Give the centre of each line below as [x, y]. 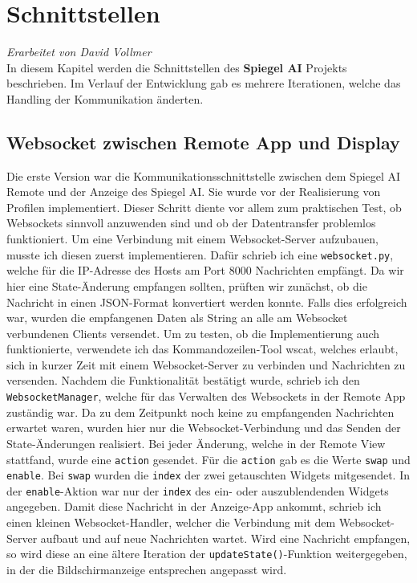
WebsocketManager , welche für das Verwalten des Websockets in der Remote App [206, 396]
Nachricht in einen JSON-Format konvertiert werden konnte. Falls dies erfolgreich [207, 302]
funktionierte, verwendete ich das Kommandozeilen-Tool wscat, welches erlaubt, [202, 349]
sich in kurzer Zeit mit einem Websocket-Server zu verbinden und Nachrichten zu [206, 364]
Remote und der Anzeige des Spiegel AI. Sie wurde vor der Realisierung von [194, 192]
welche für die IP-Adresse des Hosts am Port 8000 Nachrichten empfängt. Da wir [205, 270]
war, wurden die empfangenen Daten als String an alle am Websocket [177, 318]
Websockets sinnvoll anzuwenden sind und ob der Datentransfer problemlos [191, 223]
